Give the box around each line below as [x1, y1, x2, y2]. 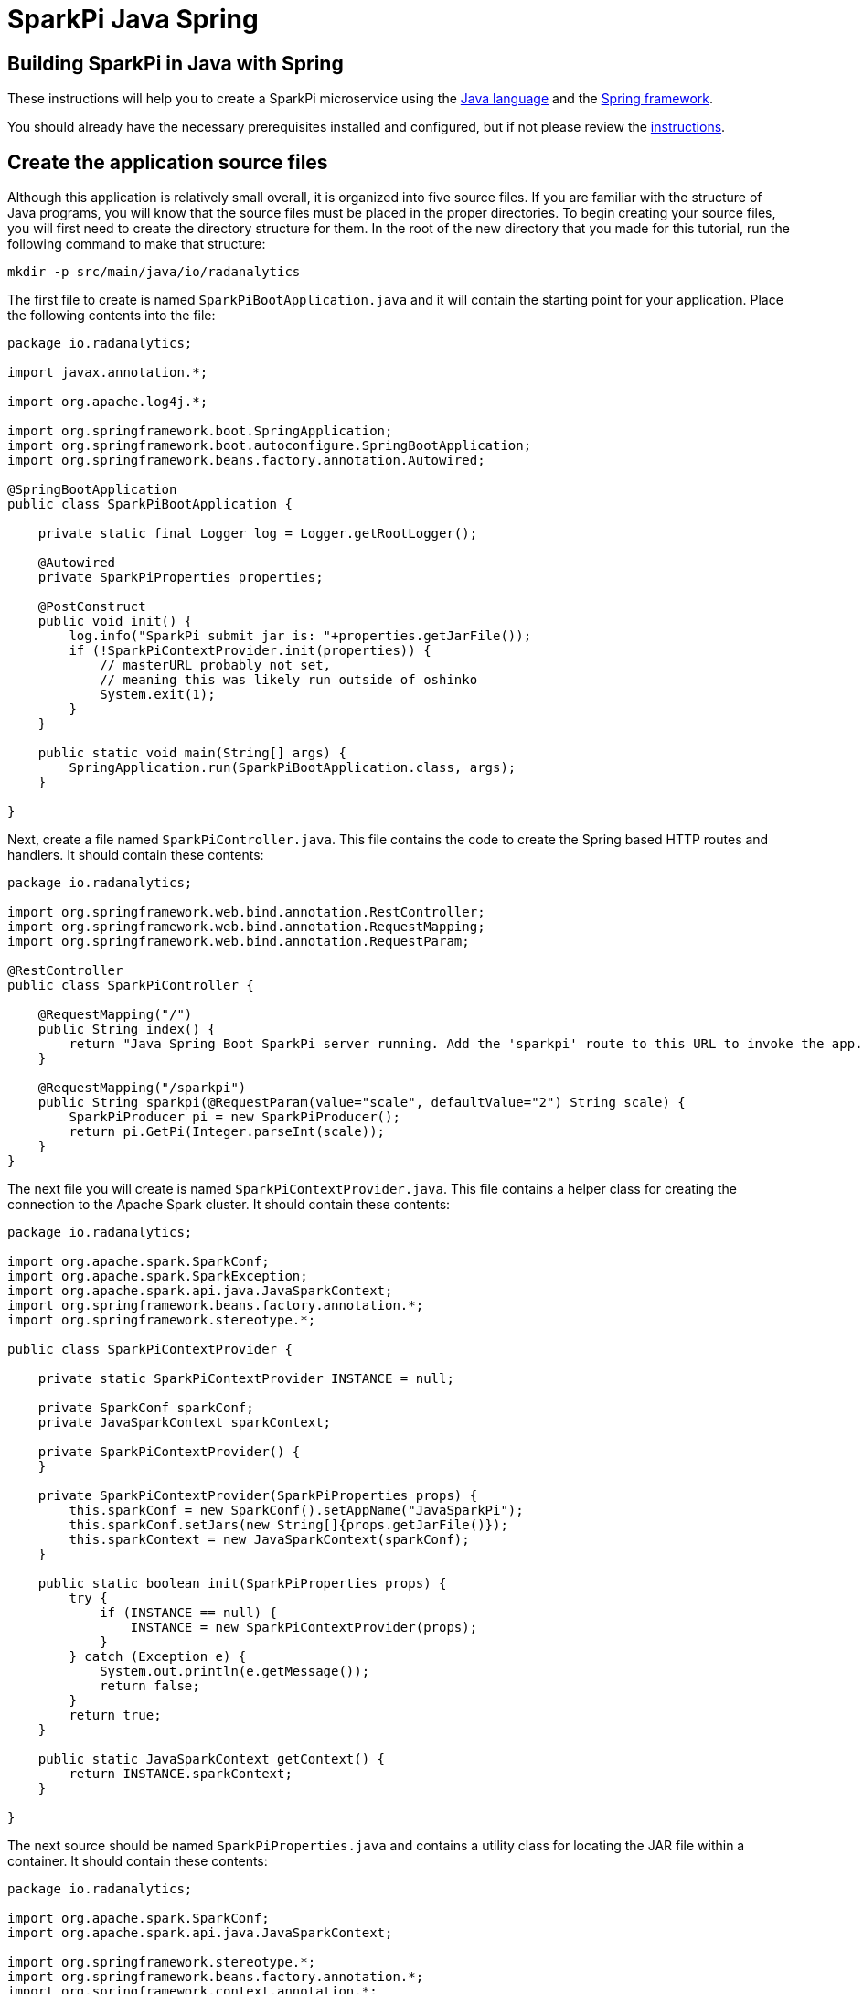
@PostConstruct [37, 599, 146, 615]
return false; [100, 1678, 200, 1694]
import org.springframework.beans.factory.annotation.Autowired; [7, 453, 485, 468]
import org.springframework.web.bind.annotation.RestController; [7, 905, 485, 920]
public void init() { [37, 614, 193, 629]
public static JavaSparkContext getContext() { [37, 1752, 386, 1767]
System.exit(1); [100, 687, 216, 702]
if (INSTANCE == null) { [100, 1605, 278, 1621]
